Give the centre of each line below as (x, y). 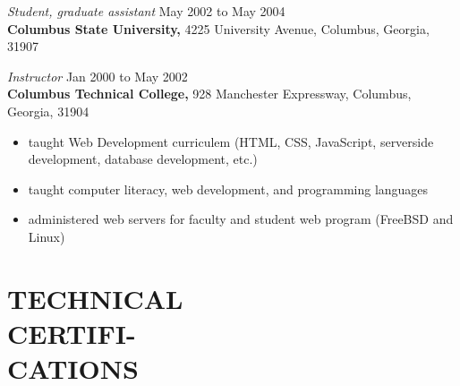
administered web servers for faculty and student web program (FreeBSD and (241, 219)
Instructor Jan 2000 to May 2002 (98, 76)
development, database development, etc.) (143, 159)
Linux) (47, 236)
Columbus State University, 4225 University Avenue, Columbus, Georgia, (218, 28)
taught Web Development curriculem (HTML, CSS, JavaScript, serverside (231, 141)
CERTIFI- (72, 333)
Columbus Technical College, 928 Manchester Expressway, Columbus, (209, 94)
